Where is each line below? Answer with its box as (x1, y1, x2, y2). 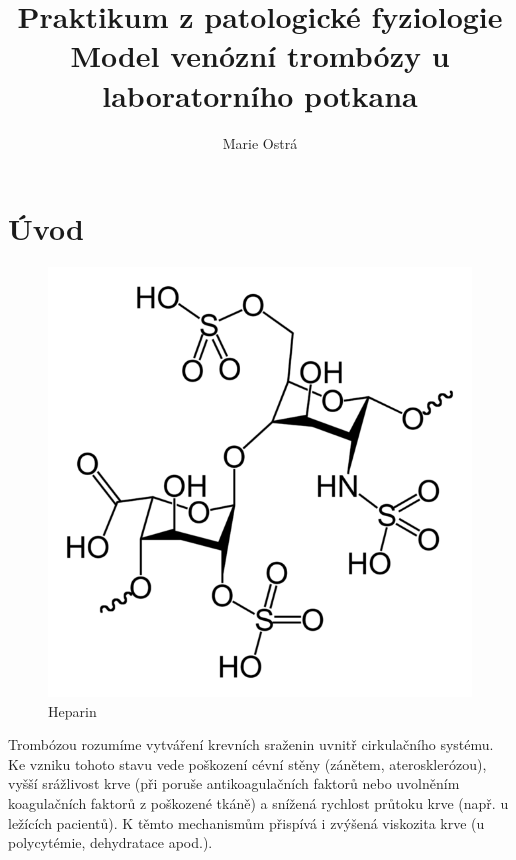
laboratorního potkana (102, 74, 418, 115)
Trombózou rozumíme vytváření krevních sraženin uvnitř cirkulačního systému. (8, 734, 494, 755)
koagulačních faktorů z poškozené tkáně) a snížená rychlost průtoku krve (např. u (8, 792, 509, 813)
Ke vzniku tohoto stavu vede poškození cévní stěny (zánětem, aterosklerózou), (8, 753, 487, 774)
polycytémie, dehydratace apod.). (8, 832, 213, 853)
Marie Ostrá (222, 132, 298, 153)
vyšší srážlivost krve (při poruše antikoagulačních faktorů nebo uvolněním (8, 773, 460, 794)
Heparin (48, 700, 97, 721)
